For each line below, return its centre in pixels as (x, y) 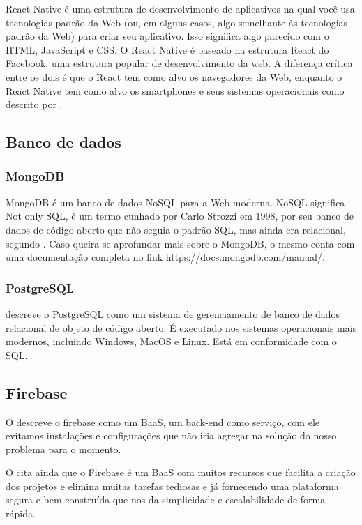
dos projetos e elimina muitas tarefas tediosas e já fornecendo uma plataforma (172, 486)
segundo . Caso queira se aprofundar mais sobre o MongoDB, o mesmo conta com (180, 243)
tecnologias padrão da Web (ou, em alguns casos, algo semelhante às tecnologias (177, 22)
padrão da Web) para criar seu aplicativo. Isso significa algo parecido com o (167, 36)
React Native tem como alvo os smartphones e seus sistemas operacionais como (175, 90)
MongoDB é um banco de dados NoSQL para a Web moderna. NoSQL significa (175, 202)
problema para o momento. (63, 449)
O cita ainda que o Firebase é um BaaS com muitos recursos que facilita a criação (181, 472)
